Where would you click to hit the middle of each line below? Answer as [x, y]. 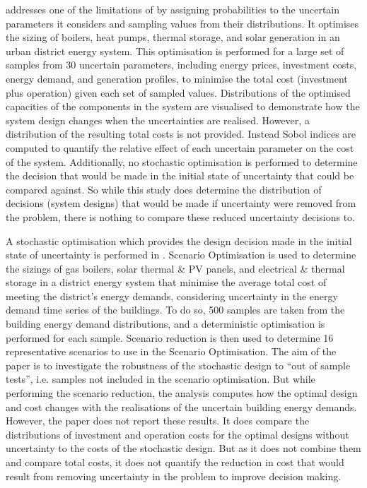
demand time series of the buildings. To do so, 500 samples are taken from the [175, 310]
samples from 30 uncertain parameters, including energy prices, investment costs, [181, 65]
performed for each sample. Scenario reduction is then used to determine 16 [170, 337]
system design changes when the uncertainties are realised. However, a [158, 120]
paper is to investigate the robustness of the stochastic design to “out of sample [178, 365]
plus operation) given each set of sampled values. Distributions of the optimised [178, 92]
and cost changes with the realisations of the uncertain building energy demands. [181, 406]
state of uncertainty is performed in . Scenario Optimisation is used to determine [181, 255]
